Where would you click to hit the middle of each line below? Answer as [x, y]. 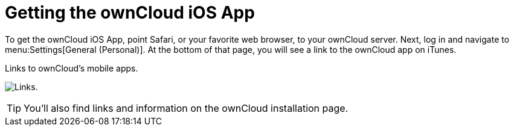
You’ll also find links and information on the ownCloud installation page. [186, 108]
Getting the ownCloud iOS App [130, 13]
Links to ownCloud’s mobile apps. [72, 68]
